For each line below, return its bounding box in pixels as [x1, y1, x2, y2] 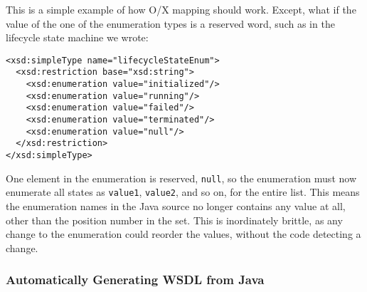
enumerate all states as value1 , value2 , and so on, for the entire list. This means [6, 184, 360, 199]
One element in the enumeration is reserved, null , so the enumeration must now [6, 170, 356, 185]
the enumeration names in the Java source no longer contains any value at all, [6, 199, 346, 213]
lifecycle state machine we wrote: [6, 30, 149, 45]
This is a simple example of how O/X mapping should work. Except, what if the [6, 2, 356, 16]
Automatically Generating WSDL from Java [6, 271, 265, 288]
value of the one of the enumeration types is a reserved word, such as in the [6, 16, 335, 31]
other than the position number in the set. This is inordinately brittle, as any [6, 212, 343, 227]
